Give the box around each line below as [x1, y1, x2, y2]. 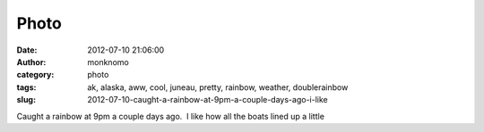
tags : [16, 81, 37, 93]
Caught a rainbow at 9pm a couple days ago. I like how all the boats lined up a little [16, 111, 324, 121]
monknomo [87, 56, 129, 67]
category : [16, 70, 55, 80]
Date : [16, 45, 38, 55]
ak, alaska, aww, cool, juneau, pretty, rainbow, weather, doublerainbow [87, 81, 349, 93]
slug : [16, 95, 36, 105]
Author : [16, 56, 47, 67]
